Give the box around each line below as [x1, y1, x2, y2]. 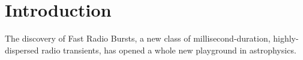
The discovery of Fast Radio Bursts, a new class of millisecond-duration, [5, 32, 271, 45]
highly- [273, 32, 299, 45]
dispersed [5, 43, 39, 56]
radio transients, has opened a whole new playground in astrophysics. [41, 43, 296, 56]
